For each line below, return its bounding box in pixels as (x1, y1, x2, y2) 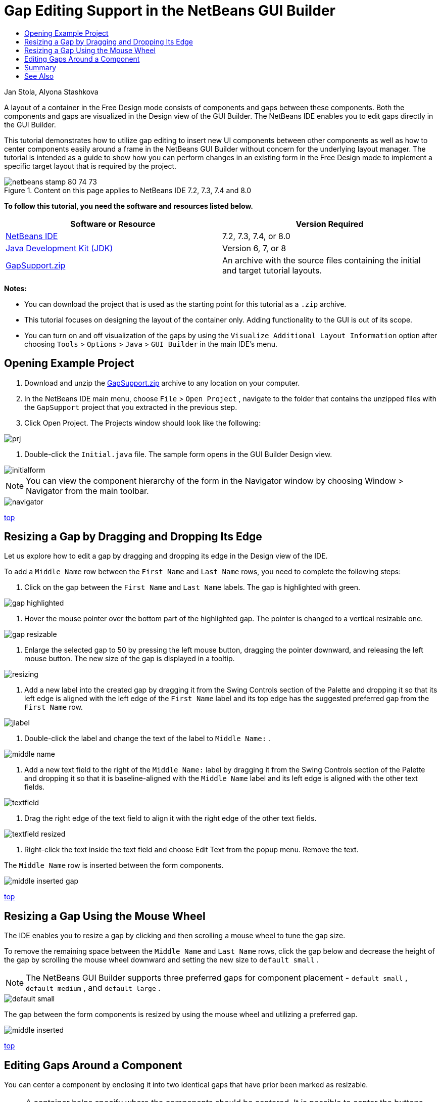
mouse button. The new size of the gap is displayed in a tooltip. (24, 654, 235, 663)
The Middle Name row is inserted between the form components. (4, 861, 224, 870)
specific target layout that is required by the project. (4, 161, 177, 170)
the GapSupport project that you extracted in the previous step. (24, 402, 237, 411)
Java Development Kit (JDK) (6, 243, 113, 253)
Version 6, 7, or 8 (222, 243, 286, 253)
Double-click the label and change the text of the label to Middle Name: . (24, 734, 271, 743)
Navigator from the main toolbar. (26, 485, 149, 496)
